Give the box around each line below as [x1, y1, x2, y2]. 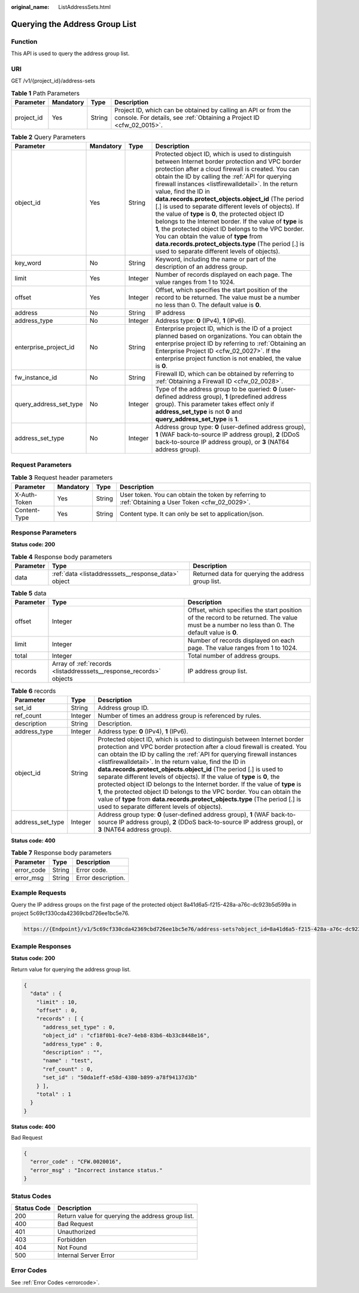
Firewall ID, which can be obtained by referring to [155, 370, 294, 378]
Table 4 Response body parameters [11, 552, 112, 561]
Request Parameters [11, 460, 72, 469]
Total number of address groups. [187, 652, 281, 660]
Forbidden [57, 1235, 87, 1243]
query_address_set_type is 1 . [155, 415, 239, 424]
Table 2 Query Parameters [11, 133, 86, 141]
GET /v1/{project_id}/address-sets [11, 77, 96, 84]
